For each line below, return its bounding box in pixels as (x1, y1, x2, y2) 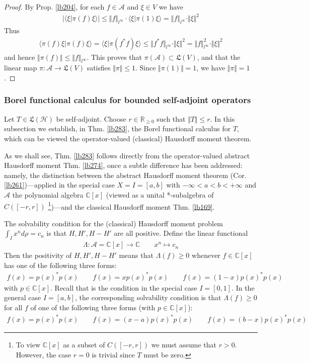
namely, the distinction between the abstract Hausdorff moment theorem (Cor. (4, 169, 247, 180)
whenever (192, 250, 220, 260)
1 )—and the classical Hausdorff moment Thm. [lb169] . (48, 200, 215, 212)
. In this (210, 113, 235, 124)
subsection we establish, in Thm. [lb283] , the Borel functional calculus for (4, 123, 231, 134)
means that (119, 250, 153, 260)
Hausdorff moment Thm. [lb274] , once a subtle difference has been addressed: (4, 160, 243, 170)
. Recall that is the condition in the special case (50, 282, 197, 293)
